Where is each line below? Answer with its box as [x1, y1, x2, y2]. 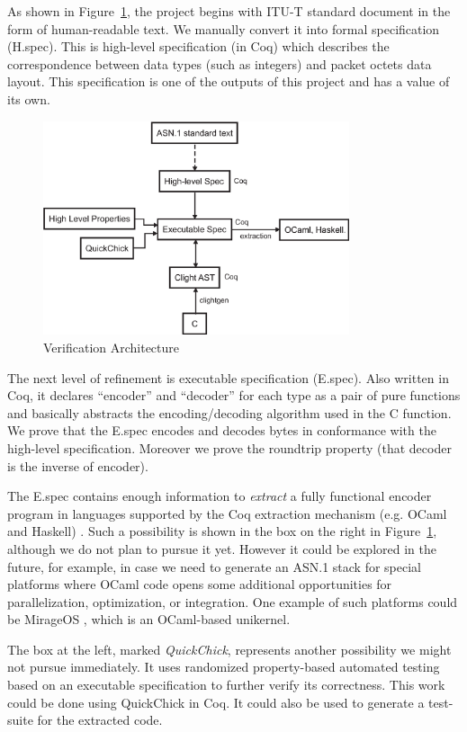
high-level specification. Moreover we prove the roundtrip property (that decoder [7, 438, 452, 457]
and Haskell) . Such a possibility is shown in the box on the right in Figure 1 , [7, 522, 437, 540]
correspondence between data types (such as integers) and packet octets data [7, 54, 432, 73]
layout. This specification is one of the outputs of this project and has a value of [7, 72, 450, 91]
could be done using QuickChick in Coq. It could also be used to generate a [7, 692, 425, 711]
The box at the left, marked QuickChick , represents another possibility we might [7, 639, 452, 658]
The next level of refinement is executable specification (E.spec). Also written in [7, 368, 449, 387]
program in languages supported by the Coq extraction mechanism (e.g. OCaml [7, 504, 447, 522]
